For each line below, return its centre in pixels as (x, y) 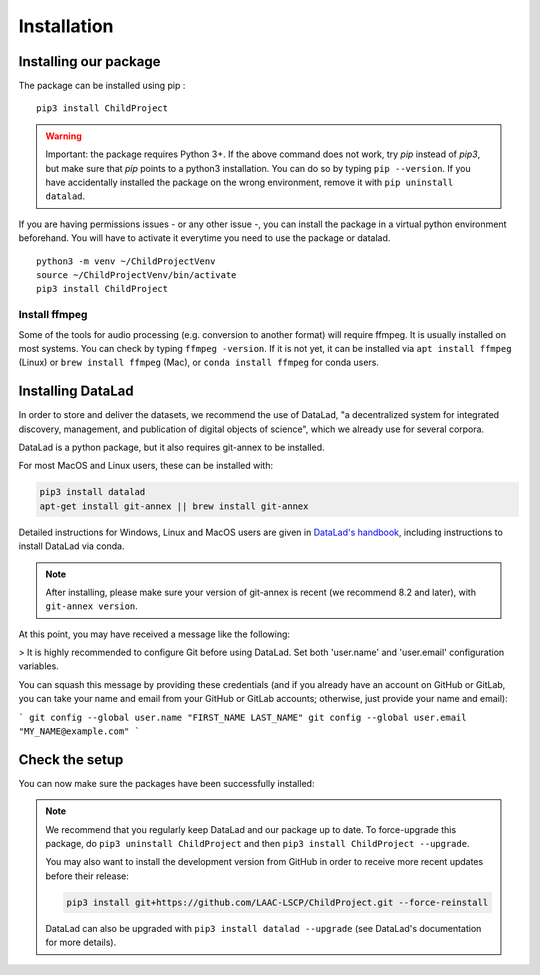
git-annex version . (92, 606)
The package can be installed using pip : (102, 86)
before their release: (87, 876)
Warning (63, 136)
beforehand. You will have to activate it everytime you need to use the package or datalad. (204, 238)
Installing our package (89, 61)
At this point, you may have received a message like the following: (154, 634)
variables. (38, 666)
